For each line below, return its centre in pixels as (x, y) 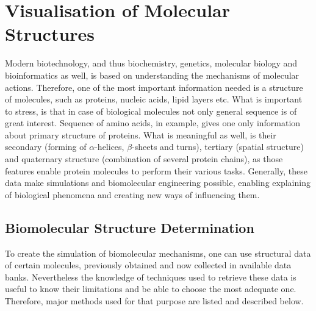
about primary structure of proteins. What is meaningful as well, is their (141, 134)
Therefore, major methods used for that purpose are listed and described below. (154, 301)
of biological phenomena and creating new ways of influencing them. (132, 194)
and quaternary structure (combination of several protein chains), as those (144, 159)
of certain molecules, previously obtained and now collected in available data (148, 265)
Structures (50, 34)
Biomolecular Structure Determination (130, 227)
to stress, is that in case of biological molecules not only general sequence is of (151, 111)
